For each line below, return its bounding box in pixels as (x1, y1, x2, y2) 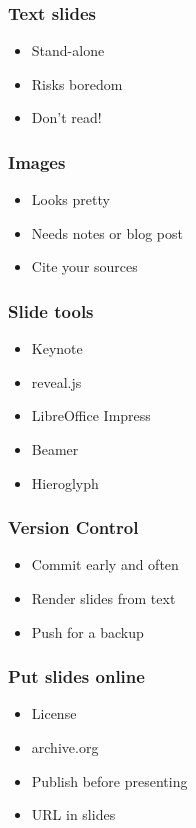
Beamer (31, 439, 79, 459)
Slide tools (8, 298, 94, 323)
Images (8, 149, 66, 174)
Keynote (31, 338, 83, 359)
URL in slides (31, 804, 116, 825)
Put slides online (8, 664, 145, 689)
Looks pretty (31, 189, 110, 210)
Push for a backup (31, 621, 144, 642)
